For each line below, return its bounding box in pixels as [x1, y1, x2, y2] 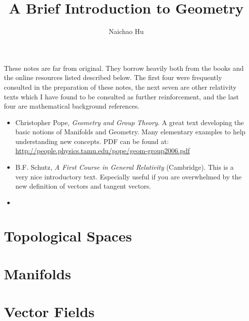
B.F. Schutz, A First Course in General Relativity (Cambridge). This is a [15, 162, 234, 172]
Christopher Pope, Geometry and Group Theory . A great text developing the [15, 117, 244, 127]
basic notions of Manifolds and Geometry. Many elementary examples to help [15, 127, 246, 137]
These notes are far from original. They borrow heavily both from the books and [4, 63, 244, 73]
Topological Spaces [4, 225, 132, 245]
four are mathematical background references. [4, 101, 140, 111]
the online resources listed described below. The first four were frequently [4, 72, 222, 82]
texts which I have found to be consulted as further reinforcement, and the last [4, 91, 239, 101]
